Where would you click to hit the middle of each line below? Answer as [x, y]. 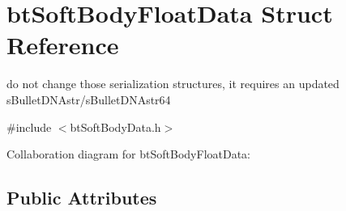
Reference [63, 45]
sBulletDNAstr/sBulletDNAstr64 [89, 99]
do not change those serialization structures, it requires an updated [173, 84]
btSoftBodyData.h [115, 127]
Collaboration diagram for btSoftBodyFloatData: [128, 154]
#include [29, 127]
